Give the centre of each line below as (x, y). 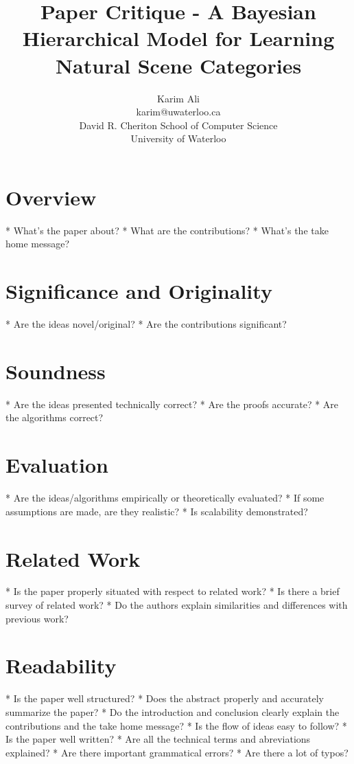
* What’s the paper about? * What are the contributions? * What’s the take (167, 230)
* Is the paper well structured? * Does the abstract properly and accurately (165, 698)
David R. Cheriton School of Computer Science (178, 125)
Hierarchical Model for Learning (178, 38)
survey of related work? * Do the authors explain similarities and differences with (177, 605)
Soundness (56, 371)
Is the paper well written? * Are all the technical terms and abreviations (158, 739)
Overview (51, 197)
